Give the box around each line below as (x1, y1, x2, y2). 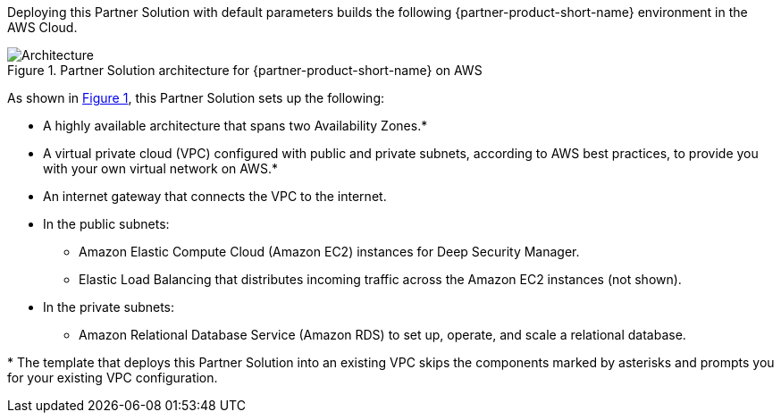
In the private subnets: (43, 299, 175, 315)
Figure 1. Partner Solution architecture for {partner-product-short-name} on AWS (7, 63, 483, 78)
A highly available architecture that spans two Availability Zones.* (43, 118, 428, 133)
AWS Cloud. (7, 20, 78, 35)
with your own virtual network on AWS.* (43, 161, 278, 176)
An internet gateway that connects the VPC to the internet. (43, 189, 387, 204)
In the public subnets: (43, 216, 170, 231)
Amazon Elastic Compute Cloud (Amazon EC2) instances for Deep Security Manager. (79, 244, 580, 259)
